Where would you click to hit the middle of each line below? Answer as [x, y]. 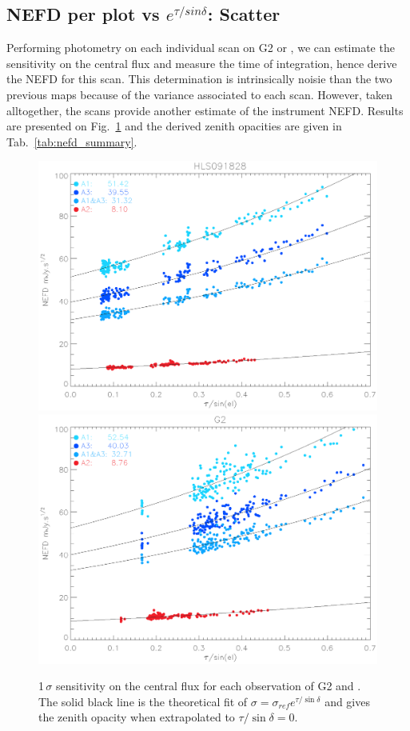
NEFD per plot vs [83, 14]
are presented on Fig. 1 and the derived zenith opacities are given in [174, 126]
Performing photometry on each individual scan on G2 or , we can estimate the [201, 48]
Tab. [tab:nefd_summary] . [72, 141]
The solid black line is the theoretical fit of [143, 701]
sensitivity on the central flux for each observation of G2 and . [209, 686]
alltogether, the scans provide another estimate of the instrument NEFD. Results [205, 110]
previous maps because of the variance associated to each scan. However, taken [200, 94]
